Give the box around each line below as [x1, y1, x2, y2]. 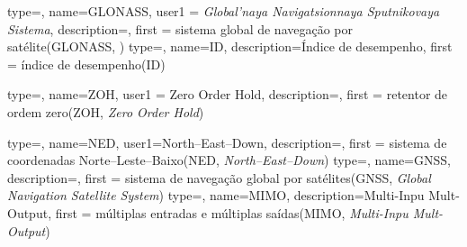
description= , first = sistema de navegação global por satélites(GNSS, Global [7, 168, 431, 187]
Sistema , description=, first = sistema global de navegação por [7, 19, 354, 38]
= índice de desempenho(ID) [7, 54, 166, 73]
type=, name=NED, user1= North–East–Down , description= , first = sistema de [7, 133, 447, 151]
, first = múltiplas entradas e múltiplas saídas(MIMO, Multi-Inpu [48, 203, 409, 222]
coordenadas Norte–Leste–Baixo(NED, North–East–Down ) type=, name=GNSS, [7, 151, 451, 169]
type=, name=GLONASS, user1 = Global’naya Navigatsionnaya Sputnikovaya [7, 2, 440, 20]
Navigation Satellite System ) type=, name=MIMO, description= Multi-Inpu [7, 186, 425, 205]
